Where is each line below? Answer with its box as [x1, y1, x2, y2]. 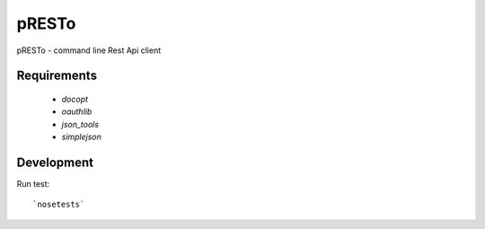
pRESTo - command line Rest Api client [16, 45, 162, 56]
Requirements [16, 68, 98, 84]
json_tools [61, 119, 99, 129]
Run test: [16, 179, 50, 189]
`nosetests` [32, 199, 85, 210]
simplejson [61, 131, 102, 143]
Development [16, 154, 94, 170]
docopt [61, 93, 89, 104]
